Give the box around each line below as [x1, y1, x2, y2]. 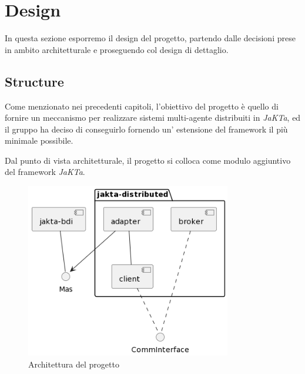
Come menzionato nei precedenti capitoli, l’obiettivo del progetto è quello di [5, 100, 279, 112]
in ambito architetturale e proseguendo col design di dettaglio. [5, 43, 229, 55]
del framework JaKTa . [5, 166, 85, 178]
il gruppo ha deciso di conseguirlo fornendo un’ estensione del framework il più [5, 123, 288, 135]
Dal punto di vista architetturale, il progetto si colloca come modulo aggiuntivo [5, 154, 291, 166]
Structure [5, 72, 64, 90]
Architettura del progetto [28, 358, 119, 370]
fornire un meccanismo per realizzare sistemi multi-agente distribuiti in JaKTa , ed [5, 111, 301, 124]
